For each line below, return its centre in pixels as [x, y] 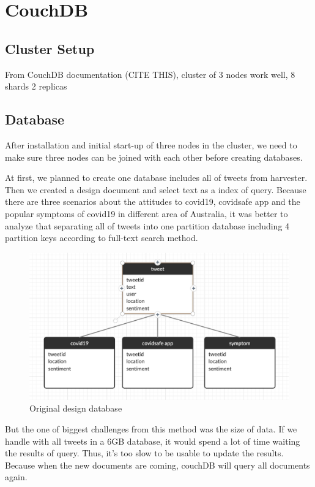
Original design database [76, 408]
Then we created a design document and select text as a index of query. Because [156, 189]
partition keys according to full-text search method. [102, 238]
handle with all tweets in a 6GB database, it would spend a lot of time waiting [153, 441]
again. [16, 477]
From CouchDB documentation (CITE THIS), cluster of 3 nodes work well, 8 [150, 74]
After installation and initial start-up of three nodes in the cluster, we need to [151, 144]
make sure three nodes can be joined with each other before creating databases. [154, 157]
